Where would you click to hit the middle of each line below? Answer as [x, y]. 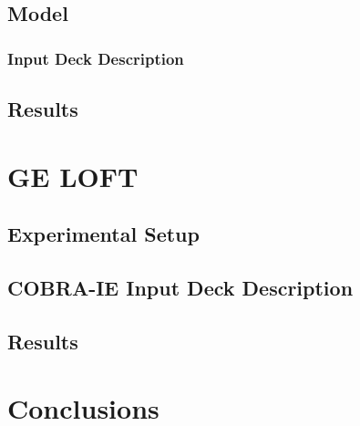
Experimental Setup [103, 234]
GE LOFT [73, 176]
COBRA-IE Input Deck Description [180, 287]
